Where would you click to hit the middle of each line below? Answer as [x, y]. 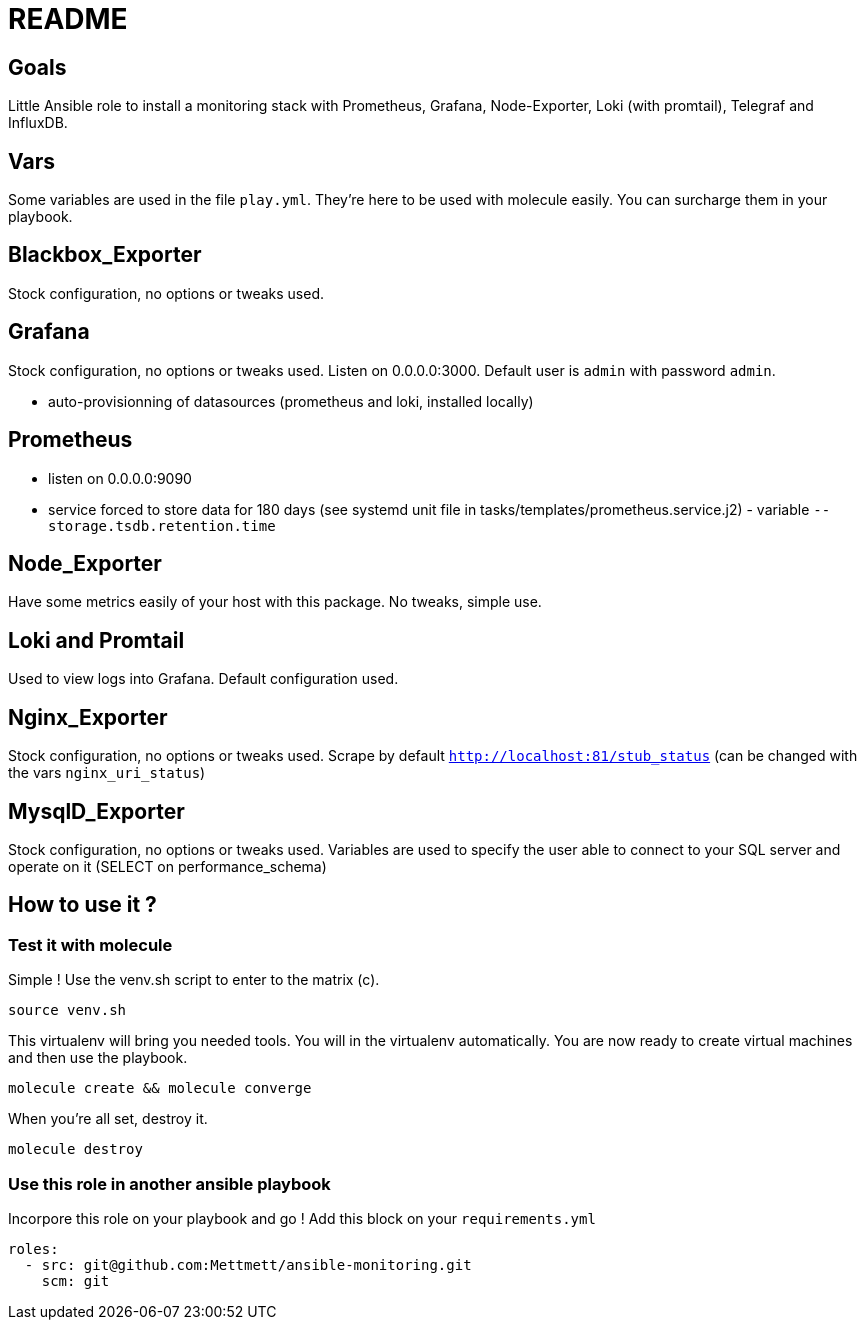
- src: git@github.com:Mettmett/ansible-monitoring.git [248, 1264]
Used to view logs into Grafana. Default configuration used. [203, 679]
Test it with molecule [90, 944]
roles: [33, 1248]
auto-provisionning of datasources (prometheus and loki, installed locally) [291, 401]
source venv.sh [67, 1010]
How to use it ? [82, 905]
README [68, 19]
